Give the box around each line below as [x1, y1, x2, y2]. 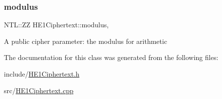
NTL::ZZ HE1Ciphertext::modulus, [4, 20, 109, 30]
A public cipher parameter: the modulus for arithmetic [4, 36, 167, 46]
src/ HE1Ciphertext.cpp [4, 85, 74, 95]
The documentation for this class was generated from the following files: [4, 52, 219, 62]
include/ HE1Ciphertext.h [4, 69, 80, 79]
